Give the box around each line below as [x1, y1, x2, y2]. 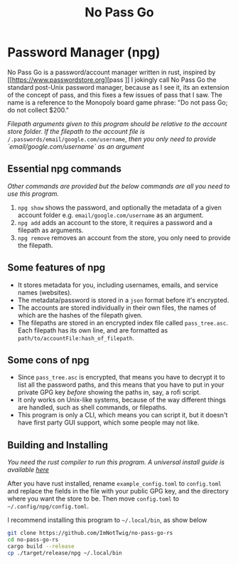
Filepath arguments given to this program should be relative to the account [7, 119, 227, 128]
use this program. [7, 189, 59, 198]
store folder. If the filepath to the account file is [7, 127, 146, 135]
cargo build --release [7, 543, 75, 550]
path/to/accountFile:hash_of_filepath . [17, 333, 135, 342]
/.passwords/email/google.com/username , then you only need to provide [7, 135, 217, 143]
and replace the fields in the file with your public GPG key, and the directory [7, 487, 229, 496]
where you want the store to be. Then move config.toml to [7, 494, 180, 503]
